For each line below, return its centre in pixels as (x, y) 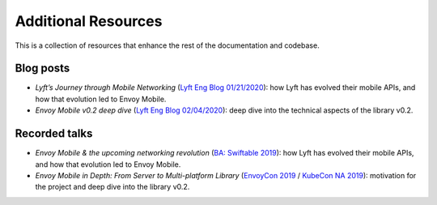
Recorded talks (54, 134)
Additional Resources (89, 21)
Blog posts (42, 68)
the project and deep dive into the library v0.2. (112, 187)
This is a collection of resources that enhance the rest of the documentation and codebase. (167, 45)
